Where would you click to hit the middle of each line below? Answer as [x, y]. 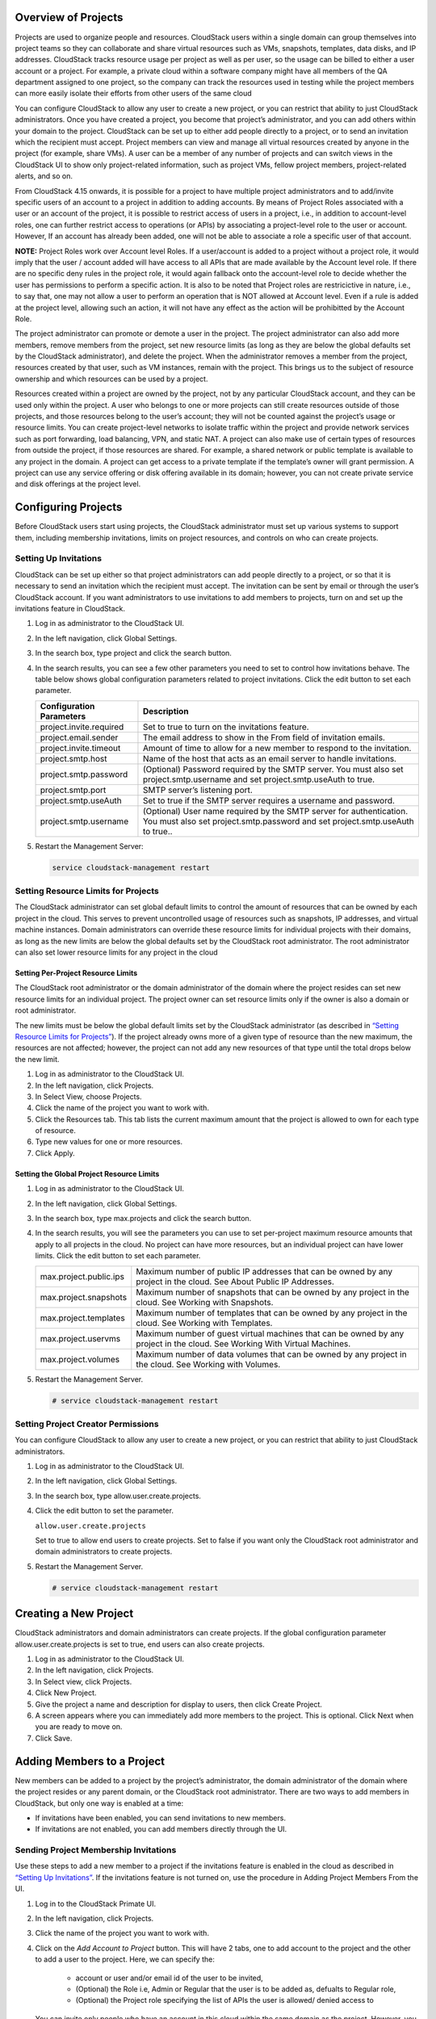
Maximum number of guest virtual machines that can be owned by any [270, 1333]
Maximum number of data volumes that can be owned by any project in [271, 1354]
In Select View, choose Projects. [88, 1096]
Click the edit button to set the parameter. [104, 1511]
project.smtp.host [73, 758]
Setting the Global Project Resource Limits [87, 1173]
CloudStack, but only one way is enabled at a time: [99, 1803]
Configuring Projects [69, 508]
